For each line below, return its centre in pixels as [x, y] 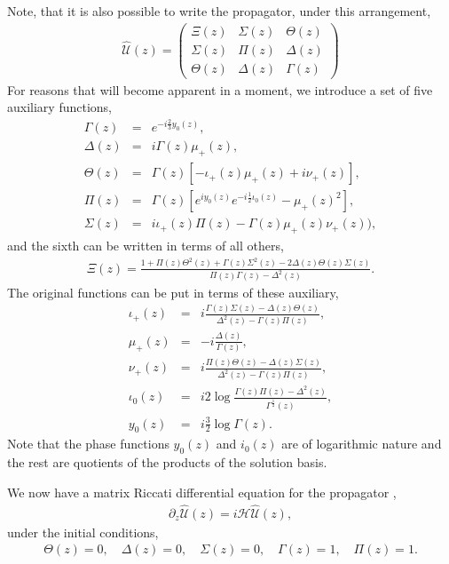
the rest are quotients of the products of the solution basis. [167, 462]
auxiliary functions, [59, 107]
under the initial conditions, [83, 532]
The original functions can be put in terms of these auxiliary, [173, 292]
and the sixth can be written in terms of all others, [146, 246]
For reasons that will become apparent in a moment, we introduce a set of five [220, 89]
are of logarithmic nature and [362, 444]
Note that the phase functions [88, 444]
